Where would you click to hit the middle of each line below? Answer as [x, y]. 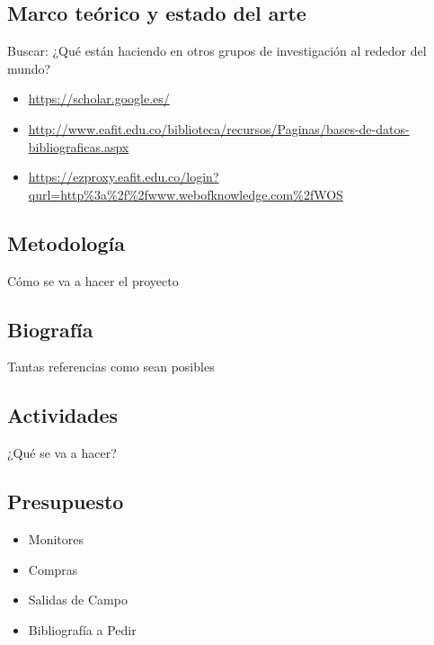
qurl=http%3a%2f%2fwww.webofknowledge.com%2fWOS [186, 194]
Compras [53, 569]
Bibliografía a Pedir [82, 629]
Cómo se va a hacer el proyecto [93, 280]
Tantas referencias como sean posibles [111, 367]
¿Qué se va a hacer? [62, 453]
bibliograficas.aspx [79, 146]
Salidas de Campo [78, 600]
